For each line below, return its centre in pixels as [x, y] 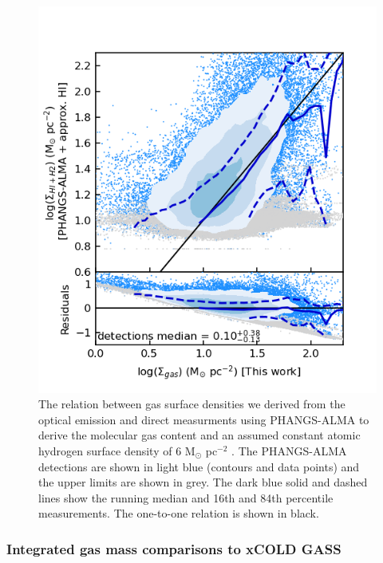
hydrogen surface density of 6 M [117, 450]
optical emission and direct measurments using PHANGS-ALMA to [204, 419]
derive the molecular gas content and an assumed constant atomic [199, 435]
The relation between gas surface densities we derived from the [192, 404]
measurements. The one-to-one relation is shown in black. [179, 513]
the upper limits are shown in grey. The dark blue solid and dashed [203, 482]
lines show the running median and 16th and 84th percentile [186, 497]
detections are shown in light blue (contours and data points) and [199, 466]
